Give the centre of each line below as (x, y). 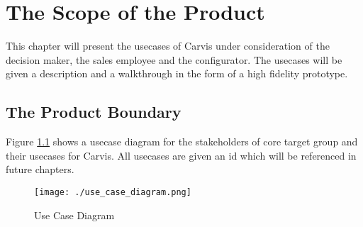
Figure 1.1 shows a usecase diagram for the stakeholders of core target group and (182, 142)
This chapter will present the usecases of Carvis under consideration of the (168, 46)
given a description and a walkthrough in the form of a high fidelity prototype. (177, 73)
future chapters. (40, 169)
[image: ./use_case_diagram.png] (113, 192)
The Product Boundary (94, 112)
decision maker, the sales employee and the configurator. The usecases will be (174, 59)
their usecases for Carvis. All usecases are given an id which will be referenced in (181, 155)
